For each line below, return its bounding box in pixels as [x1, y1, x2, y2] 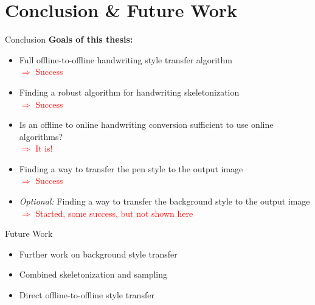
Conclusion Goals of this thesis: [5, 33, 133, 46]
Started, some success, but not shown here [35, 206, 193, 219]
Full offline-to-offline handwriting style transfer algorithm [19, 53, 232, 66]
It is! [35, 142, 53, 155]
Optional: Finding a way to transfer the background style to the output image [19, 195, 310, 208]
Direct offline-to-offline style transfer [19, 289, 154, 301]
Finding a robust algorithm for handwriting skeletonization [19, 85, 240, 98]
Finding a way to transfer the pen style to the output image [19, 162, 243, 175]
